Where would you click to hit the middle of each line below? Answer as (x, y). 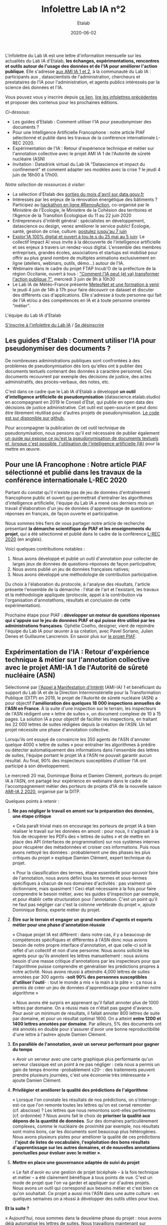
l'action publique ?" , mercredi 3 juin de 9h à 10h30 (64, 279)
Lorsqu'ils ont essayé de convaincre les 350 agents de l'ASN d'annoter (78, 739)
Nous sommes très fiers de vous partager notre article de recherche (75, 523)
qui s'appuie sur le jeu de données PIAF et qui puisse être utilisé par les (80, 620)
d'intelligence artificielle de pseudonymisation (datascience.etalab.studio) (83, 397)
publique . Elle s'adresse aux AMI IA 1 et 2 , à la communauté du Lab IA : (78, 71)
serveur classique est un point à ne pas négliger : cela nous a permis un (86, 1065)
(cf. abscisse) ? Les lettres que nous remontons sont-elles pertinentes (84, 1111)
